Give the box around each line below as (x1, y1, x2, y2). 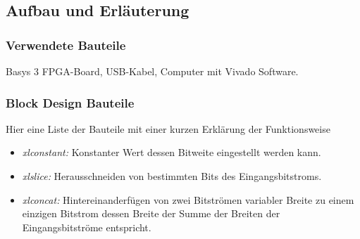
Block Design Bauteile (6, 93, 135, 111)
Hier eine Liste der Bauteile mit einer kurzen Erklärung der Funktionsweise (6, 121, 330, 136)
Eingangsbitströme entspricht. (22, 219, 151, 234)
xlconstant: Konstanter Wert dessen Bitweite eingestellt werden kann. (22, 145, 321, 160)
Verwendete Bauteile (6, 36, 126, 53)
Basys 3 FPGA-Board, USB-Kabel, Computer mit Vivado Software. (6, 64, 299, 78)
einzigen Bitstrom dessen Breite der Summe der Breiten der (22, 206, 280, 221)
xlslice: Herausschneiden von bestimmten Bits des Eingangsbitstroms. (22, 169, 322, 183)
